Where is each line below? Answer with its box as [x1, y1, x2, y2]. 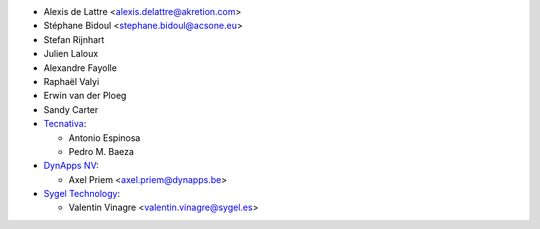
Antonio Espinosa [68, 131, 141, 144]
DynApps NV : [43, 160, 99, 172]
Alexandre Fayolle [43, 61, 117, 74]
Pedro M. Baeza [68, 145, 135, 157]
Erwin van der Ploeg [43, 90, 127, 102]
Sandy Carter [43, 103, 99, 115]
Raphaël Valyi [43, 75, 100, 87]
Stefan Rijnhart [43, 33, 105, 45]
